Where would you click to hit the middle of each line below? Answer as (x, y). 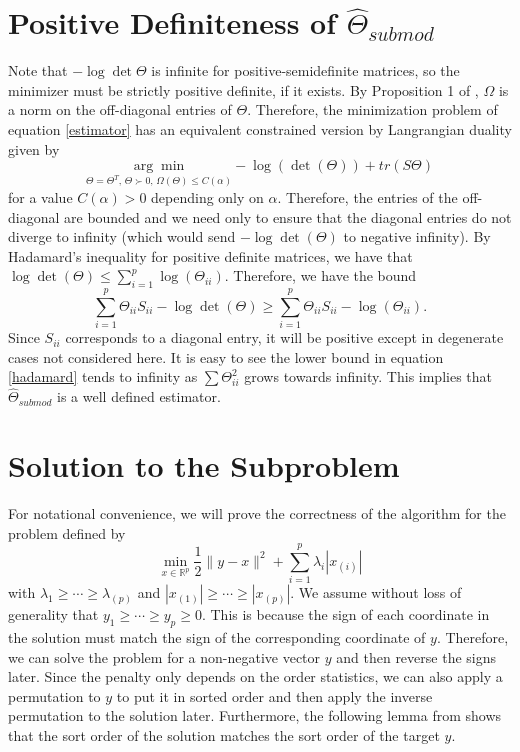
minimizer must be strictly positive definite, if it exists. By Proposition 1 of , (243, 89)
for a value (40, 196)
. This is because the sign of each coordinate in (345, 614)
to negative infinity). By (417, 236)
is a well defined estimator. (139, 396)
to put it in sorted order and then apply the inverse (274, 695)
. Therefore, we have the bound (320, 275)
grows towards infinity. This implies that (368, 376)
